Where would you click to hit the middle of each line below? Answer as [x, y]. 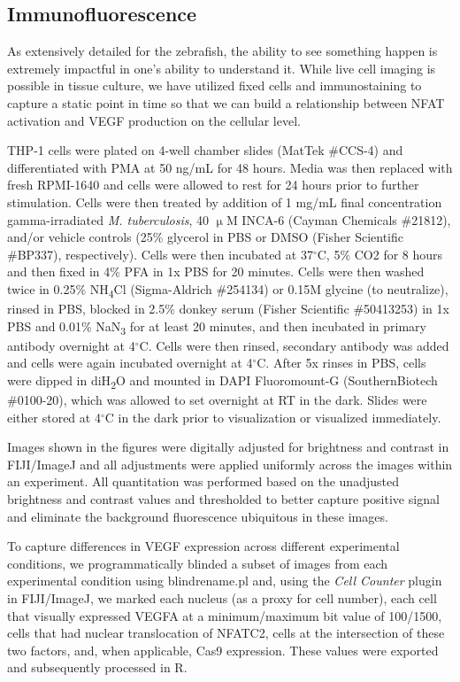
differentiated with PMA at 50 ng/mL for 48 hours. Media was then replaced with [230, 167]
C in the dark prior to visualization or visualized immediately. [273, 417]
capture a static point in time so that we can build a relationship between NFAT [226, 102]
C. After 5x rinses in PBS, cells [341, 363]
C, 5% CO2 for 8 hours [380, 254]
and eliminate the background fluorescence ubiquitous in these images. [198, 516]
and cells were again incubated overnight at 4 [130, 363]
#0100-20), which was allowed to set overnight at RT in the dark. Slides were [217, 400]
